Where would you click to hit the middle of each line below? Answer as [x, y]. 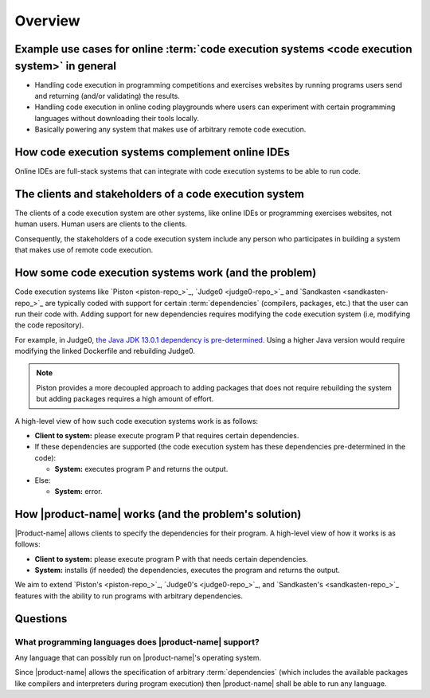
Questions [41, 619]
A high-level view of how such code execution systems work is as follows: [137, 421]
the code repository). [49, 325]
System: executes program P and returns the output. [141, 469]
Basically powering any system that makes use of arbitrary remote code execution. [170, 129]
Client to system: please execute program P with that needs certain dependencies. [171, 559]
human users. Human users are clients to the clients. [101, 224]
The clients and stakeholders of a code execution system [160, 194]
